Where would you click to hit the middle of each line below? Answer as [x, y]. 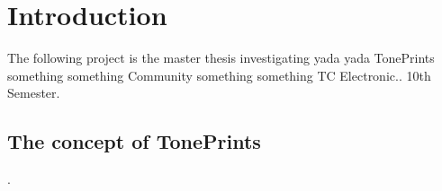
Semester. [34, 93]
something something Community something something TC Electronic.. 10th [219, 75]
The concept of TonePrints [134, 141]
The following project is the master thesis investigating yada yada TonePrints [221, 58]
